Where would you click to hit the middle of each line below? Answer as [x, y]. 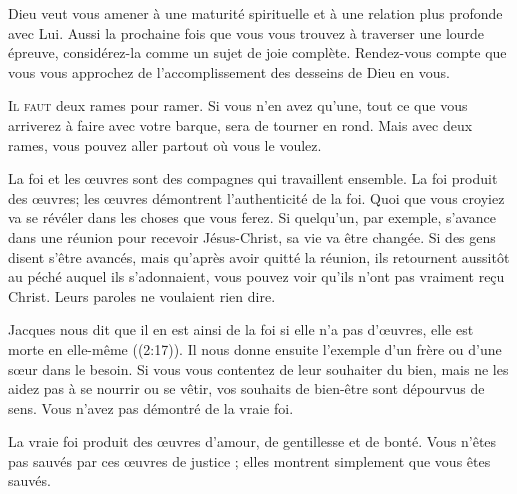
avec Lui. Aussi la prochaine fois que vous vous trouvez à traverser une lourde [246, 32]
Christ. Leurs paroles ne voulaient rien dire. [142, 295]
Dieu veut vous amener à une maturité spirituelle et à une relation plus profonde [255, 13]
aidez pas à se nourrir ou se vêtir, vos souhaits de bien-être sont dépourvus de [246, 388]
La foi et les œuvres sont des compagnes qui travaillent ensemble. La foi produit [253, 178]
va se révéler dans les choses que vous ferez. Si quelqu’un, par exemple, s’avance [252, 217]
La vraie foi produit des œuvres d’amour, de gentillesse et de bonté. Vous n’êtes [252, 441]
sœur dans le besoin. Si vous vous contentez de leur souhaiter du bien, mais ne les [258, 368]
